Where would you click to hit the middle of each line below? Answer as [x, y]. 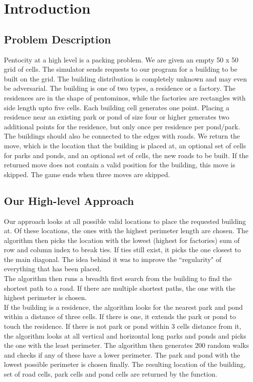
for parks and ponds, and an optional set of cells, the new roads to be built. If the [126, 155]
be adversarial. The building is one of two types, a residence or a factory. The [120, 88]
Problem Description [58, 39]
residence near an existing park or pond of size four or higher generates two [117, 117]
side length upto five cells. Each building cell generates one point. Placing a [117, 107]
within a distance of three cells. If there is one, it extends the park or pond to [120, 316]
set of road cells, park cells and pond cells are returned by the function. [111, 374]
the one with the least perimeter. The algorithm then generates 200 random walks [126, 345]
